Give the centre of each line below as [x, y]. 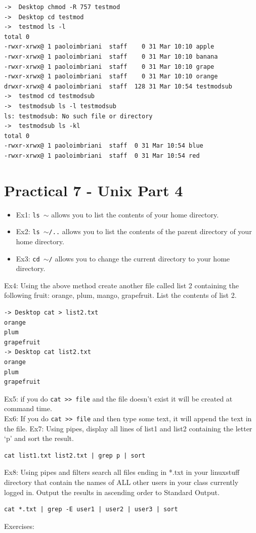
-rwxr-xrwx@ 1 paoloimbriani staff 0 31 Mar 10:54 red [102, 156]
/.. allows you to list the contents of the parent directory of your [150, 231]
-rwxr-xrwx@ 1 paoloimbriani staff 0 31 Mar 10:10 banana [111, 56]
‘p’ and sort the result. [39, 438]
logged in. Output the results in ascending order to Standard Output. [112, 492]
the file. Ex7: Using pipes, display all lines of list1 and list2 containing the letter [128, 428]
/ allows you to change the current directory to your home [139, 258]
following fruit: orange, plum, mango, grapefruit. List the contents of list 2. [120, 295]
